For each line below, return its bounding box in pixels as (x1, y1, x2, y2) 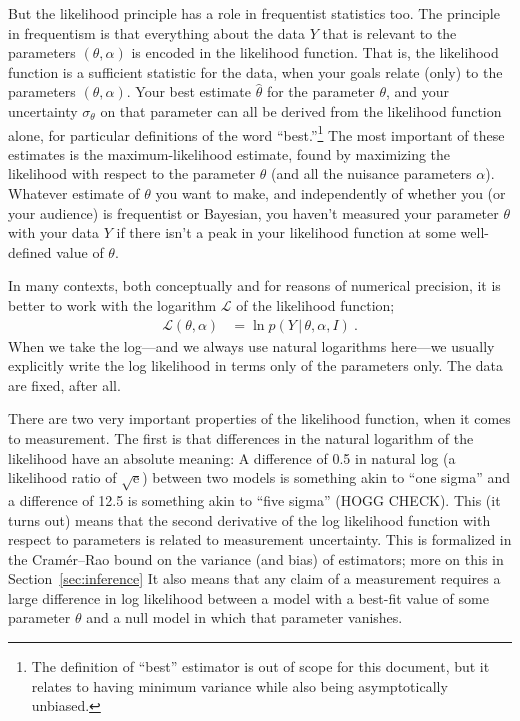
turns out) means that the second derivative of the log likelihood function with (8, 509, 491, 530)
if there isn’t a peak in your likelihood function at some (116, 222, 456, 243)
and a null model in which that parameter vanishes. (86, 607, 403, 628)
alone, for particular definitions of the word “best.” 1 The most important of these (8, 121, 505, 145)
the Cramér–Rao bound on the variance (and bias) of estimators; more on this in (8, 548, 504, 569)
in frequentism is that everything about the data (8, 22, 305, 43)
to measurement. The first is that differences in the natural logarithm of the (8, 427, 474, 448)
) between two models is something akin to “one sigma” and (142, 467, 510, 488)
